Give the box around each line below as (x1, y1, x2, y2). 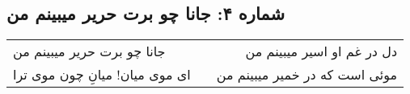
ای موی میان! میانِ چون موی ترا (13, 65, 191, 84)
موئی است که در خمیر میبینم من (216, 65, 398, 84)
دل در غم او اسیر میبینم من (245, 42, 398, 61)
